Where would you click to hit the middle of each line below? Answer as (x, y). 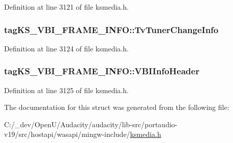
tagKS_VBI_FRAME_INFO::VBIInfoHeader (102, 71)
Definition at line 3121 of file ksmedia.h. (66, 7)
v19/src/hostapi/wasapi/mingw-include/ (67, 134)
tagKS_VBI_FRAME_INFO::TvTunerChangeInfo (111, 29)
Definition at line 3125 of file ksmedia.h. (66, 90)
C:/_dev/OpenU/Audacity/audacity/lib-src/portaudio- (91, 124)
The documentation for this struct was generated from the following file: (117, 107)
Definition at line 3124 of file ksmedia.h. (66, 48)
